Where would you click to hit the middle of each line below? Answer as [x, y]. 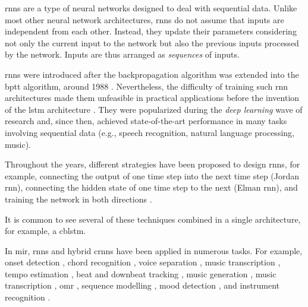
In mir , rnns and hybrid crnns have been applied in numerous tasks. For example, [154, 250]
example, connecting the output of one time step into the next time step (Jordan [152, 175]
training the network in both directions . [78, 199]
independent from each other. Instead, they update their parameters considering [151, 31]
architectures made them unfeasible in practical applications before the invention [152, 98]
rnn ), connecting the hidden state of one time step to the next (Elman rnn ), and [151, 187]
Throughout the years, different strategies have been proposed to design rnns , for [153, 164]
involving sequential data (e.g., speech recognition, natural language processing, [150, 132]
